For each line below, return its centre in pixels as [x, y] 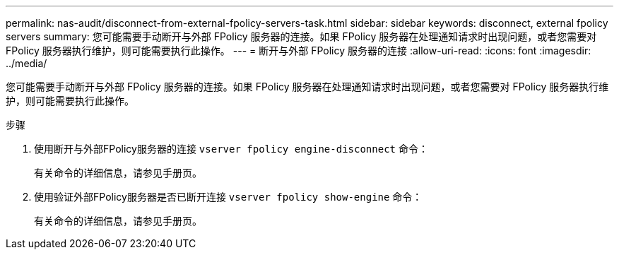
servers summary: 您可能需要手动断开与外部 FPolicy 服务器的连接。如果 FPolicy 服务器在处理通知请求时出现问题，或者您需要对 [301, 36]
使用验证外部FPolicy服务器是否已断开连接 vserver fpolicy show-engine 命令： [228, 197]
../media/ [26, 63]
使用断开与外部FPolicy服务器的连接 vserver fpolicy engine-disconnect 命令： [231, 149]
